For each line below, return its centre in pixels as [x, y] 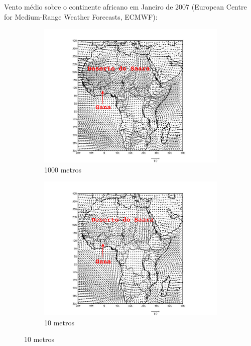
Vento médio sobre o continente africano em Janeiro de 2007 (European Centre [125, 6]
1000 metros [63, 169]
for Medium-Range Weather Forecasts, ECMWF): [81, 16]
